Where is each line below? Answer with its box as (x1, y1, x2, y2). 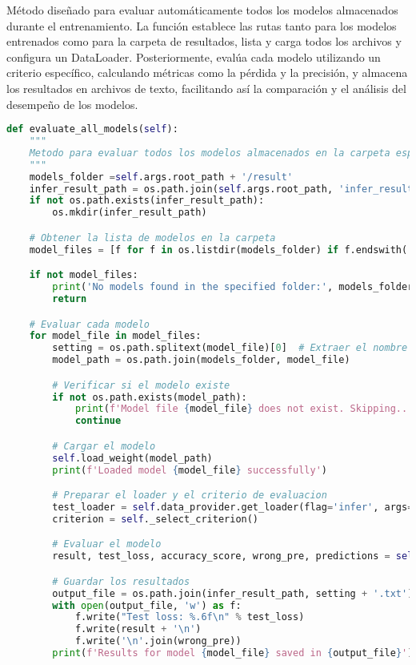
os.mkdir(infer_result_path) (52, 207, 207, 219)
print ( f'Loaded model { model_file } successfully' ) (52, 464, 327, 476)
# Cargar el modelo (52, 440, 156, 452)
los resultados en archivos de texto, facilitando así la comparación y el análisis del (6, 79, 406, 96)
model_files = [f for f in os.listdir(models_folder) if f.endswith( (29, 244, 408, 256)
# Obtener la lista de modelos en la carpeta (29, 232, 276, 244)
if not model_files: (29, 269, 138, 281)
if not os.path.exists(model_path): (52, 391, 247, 403)
